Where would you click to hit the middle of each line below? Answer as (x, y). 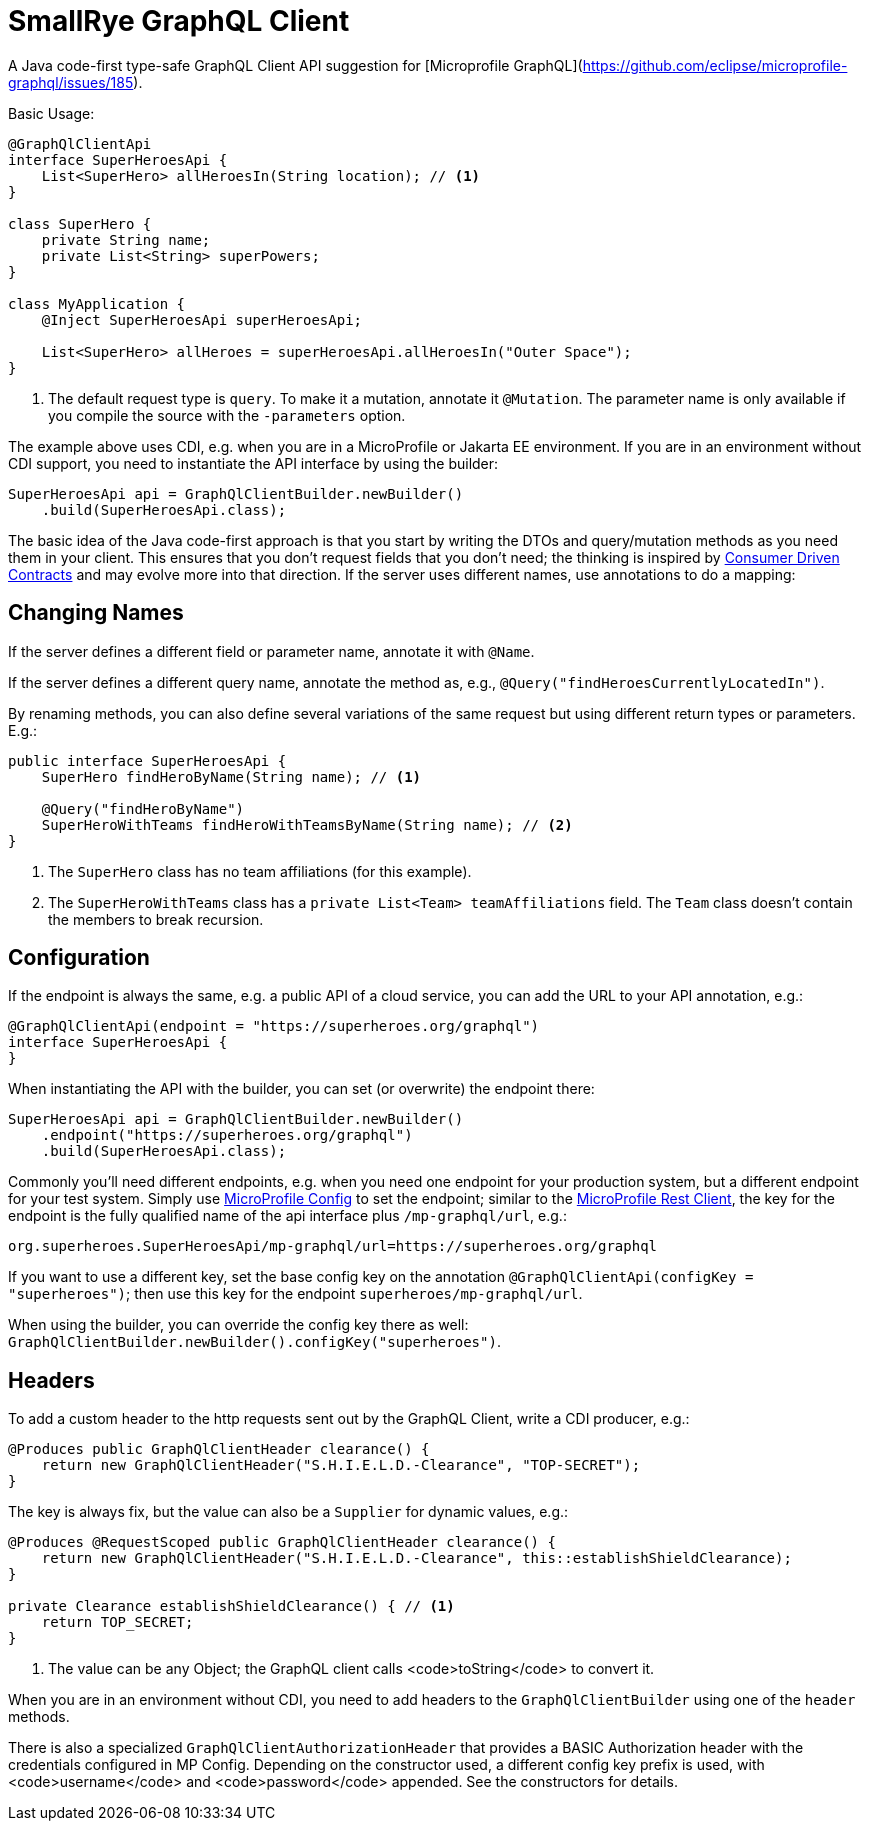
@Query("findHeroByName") (143, 808)
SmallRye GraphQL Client (179, 21)
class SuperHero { (80, 223)
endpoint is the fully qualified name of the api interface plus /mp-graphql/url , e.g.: (287, 1216)
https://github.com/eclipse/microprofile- (715, 65)
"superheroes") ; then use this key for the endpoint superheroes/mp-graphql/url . (295, 1294)
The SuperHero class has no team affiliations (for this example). (260, 871)
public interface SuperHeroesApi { (147, 760)
